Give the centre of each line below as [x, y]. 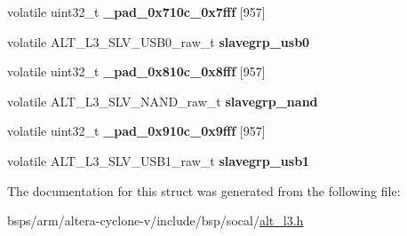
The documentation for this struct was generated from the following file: [204, 190]
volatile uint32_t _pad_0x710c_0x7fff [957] [136, 12]
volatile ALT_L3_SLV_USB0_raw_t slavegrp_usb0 [159, 41]
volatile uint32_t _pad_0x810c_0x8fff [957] [136, 71]
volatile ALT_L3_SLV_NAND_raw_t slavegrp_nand [163, 101]
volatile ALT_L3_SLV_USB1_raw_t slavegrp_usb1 [159, 160]
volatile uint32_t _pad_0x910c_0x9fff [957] [136, 131]
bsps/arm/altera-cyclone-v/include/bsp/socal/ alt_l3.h [156, 220]
